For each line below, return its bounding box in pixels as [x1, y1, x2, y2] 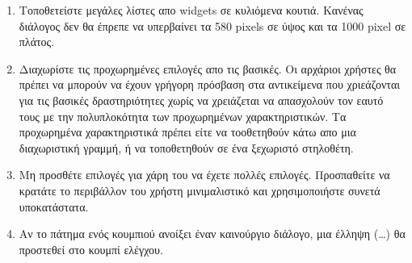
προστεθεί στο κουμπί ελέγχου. [19, 240, 163, 257]
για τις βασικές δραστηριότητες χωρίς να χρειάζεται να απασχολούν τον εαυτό [19, 91, 384, 108]
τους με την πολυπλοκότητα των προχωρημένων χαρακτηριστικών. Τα [19, 107, 347, 124]
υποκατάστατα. [19, 198, 89, 215]
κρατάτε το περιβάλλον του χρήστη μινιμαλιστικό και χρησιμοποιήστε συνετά [19, 182, 380, 198]
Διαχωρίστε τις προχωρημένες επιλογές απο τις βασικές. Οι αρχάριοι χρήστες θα [19, 60, 397, 77]
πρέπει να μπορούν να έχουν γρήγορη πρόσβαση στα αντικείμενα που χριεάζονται [19, 76, 401, 93]
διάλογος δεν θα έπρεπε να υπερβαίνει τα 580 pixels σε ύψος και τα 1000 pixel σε [19, 17, 406, 34]
